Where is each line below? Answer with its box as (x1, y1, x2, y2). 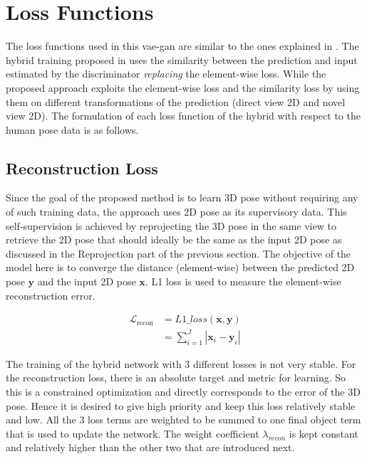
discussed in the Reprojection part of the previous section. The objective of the (6, 246, 351, 260)
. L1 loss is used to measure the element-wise (145, 274, 341, 289)
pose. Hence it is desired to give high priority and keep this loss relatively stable (6, 398, 356, 413)
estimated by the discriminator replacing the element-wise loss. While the (6, 66, 326, 81)
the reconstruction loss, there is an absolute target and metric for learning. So (6, 370, 346, 385)
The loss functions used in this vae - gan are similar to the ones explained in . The (6, 38, 359, 53)
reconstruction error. (6, 287, 95, 302)
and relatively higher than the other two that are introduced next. (6, 440, 295, 455)
